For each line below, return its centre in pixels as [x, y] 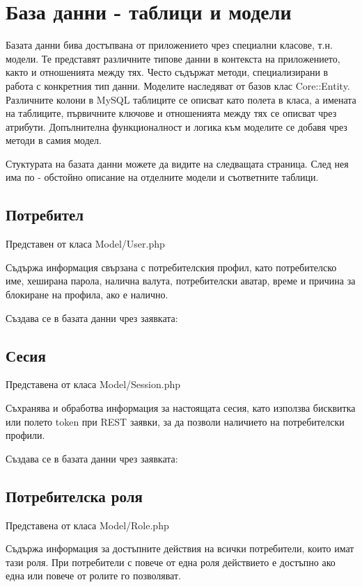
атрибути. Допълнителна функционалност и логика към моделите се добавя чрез [176, 126]
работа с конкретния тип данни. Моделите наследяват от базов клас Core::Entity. [178, 85]
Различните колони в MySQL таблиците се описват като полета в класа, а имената [181, 99]
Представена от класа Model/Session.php [93, 384]
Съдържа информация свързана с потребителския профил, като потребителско [171, 267]
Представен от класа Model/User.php [85, 244]
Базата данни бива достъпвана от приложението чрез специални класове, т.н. [169, 45]
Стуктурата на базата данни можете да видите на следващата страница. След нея [177, 163]
